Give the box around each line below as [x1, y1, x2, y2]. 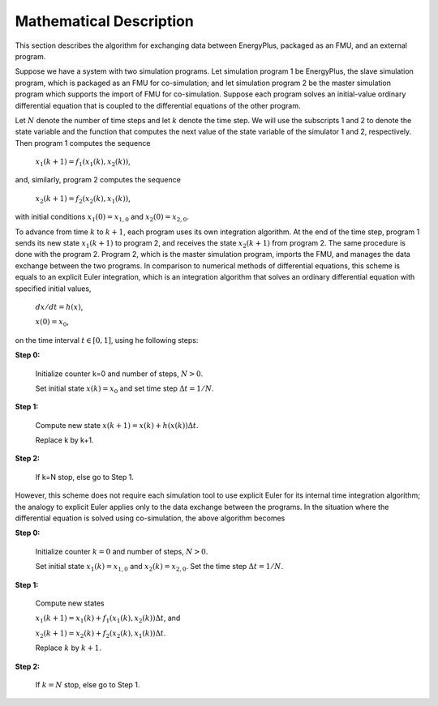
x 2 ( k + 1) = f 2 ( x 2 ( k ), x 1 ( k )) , [35, 193, 131, 205]
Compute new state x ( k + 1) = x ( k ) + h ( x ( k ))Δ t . [35, 420, 199, 430]
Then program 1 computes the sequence [15, 138, 151, 148]
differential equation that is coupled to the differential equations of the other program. [15, 101, 301, 110]
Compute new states [35, 598, 105, 608]
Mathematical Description [15, 12, 194, 30]
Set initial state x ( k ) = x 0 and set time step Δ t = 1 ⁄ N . [35, 383, 214, 395]
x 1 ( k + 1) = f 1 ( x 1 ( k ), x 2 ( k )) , [35, 156, 131, 168]
